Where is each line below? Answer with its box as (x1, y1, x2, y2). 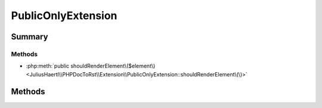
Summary (11, 32, 48, 42)
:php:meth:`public (26, 63, 70, 70)
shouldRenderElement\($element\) (70, 63, 156, 70)
